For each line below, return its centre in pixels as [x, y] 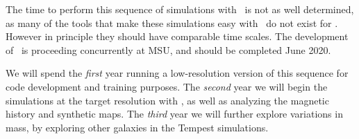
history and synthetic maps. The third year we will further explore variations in [174, 114]
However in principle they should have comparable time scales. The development [177, 36]
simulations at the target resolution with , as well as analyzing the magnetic [167, 100]
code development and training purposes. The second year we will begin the [167, 86]
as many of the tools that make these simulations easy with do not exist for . [172, 22]
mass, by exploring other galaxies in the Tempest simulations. [137, 127]
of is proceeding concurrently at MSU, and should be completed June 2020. [168, 49]
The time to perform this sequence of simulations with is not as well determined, [180, 9]
